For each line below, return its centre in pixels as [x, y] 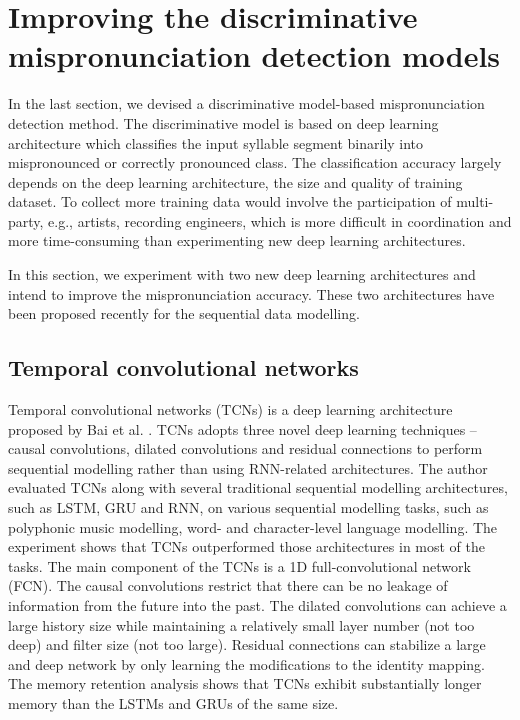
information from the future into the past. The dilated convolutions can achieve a [257, 604]
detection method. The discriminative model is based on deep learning [223, 122]
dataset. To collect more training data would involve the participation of [230, 201]
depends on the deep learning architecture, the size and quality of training [235, 181]
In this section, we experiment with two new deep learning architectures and [242, 274]
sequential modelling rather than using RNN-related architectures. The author [248, 467]
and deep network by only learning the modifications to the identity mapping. [246, 663]
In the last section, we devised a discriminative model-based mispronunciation [246, 103]
